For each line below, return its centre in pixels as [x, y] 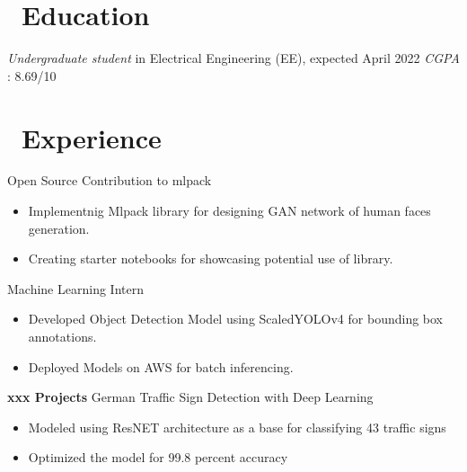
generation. [59, 228]
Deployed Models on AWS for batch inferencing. [161, 366]
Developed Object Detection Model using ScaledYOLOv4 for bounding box [235, 319]
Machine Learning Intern [75, 288]
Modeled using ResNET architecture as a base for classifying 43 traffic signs [237, 427]
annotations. [62, 336]
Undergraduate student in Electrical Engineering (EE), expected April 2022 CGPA [233, 58]
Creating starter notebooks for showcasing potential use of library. [211, 258]
